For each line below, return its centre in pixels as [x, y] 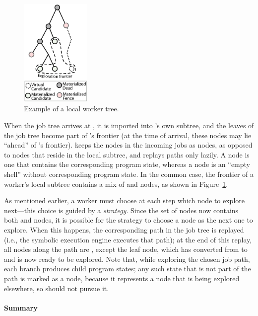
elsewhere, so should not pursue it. [57, 288]
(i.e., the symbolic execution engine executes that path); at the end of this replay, [128, 239]
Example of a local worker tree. [71, 109]
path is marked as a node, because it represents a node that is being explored [122, 278]
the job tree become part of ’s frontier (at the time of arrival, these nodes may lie [128, 135]
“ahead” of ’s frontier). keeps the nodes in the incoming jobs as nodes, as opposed [128, 145]
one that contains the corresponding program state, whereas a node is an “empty [127, 164]
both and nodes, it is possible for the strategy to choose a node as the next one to [129, 220]
